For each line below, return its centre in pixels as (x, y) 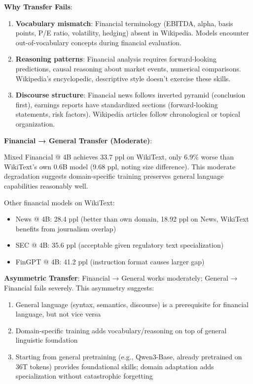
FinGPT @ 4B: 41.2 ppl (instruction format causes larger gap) (110, 261)
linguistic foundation (47, 340)
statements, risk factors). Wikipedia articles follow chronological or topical (128, 114)
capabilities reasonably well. (46, 185)
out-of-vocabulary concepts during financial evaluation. (99, 42)
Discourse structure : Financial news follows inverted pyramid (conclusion (130, 95)
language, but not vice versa (58, 314)
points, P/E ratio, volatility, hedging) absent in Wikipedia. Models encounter (132, 33)
